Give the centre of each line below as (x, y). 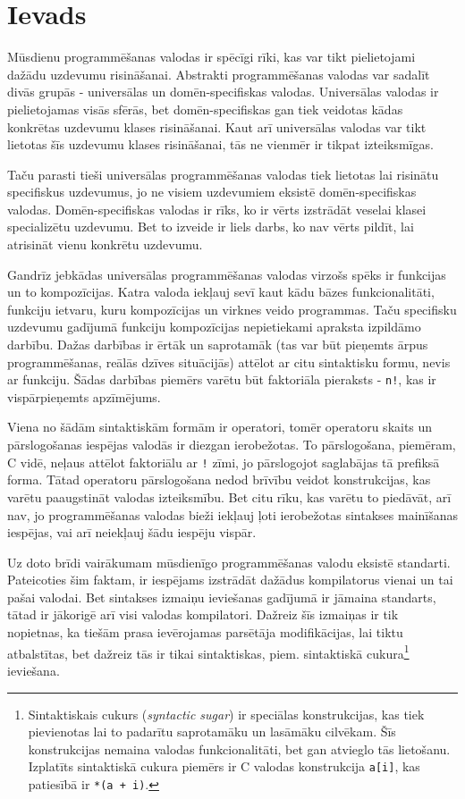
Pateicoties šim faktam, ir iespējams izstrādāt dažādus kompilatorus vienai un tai (230, 580)
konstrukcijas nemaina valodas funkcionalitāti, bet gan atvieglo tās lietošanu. (239, 749)
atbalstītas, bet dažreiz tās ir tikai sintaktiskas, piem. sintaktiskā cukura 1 (208, 652)
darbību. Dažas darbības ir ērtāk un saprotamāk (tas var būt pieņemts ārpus (218, 345)
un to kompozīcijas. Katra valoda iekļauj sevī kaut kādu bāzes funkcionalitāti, (221, 292)
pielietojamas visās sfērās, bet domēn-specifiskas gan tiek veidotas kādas (205, 109)
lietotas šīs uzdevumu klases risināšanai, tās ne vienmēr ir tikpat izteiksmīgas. (220, 144)
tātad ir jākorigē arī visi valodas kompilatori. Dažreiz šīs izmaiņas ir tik (203, 614)
